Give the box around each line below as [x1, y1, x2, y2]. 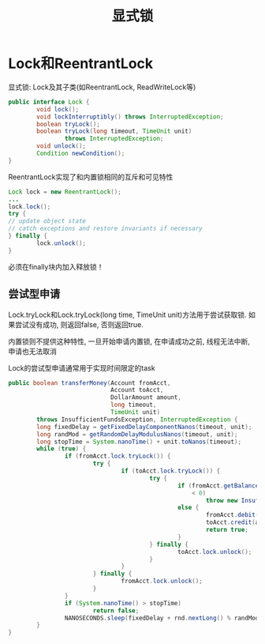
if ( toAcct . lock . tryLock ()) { [121, 467, 221, 475]
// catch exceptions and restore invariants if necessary [8, 224, 203, 233]
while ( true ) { [36, 445, 87, 453]
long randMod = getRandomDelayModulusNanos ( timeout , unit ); [36, 430, 238, 439]
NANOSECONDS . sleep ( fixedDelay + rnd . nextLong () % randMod [64, 614, 259, 622]
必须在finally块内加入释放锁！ [8, 262, 104, 271]
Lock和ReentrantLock [8, 55, 154, 73]
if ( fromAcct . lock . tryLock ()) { [64, 452, 171, 461]
